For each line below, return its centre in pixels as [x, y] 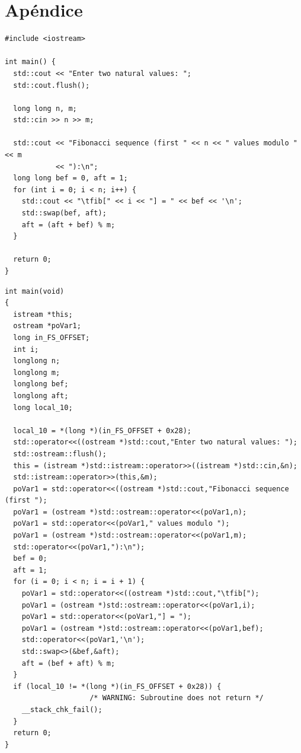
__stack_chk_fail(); [62, 709]
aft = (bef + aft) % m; [68, 663]
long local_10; [43, 407]
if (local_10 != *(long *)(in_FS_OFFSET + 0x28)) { [117, 686]
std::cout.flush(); [52, 85]
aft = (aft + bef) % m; [68, 225]
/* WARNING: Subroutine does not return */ [177, 698]
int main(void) [35, 291]
